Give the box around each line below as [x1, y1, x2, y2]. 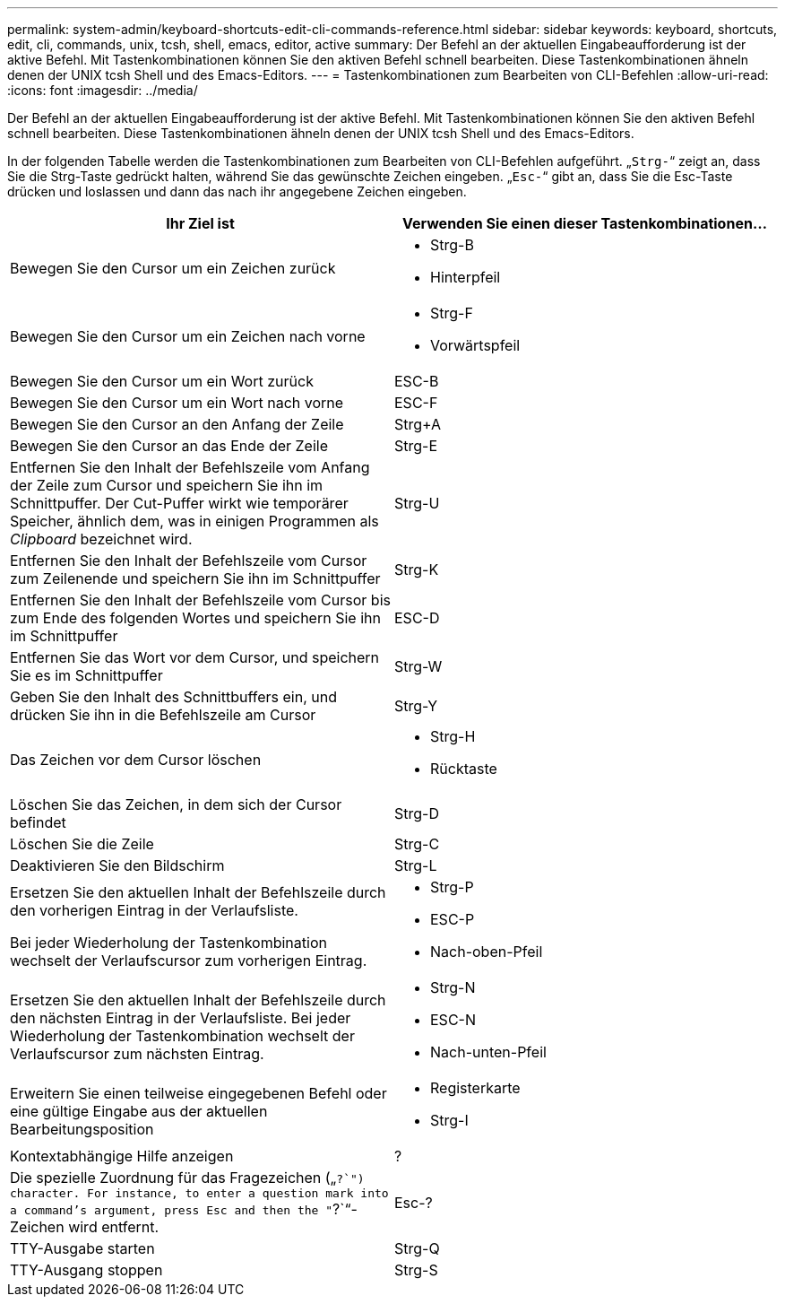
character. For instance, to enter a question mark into [10, 1187, 389, 1200]
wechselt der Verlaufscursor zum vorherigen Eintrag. [10, 952, 367, 969]
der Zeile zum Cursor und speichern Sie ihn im [10, 476, 323, 494]
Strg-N [430, 978, 476, 996]
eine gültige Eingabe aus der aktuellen [10, 1102, 268, 1120]
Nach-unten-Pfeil [430, 1043, 547, 1061]
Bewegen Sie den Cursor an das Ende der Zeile [10, 437, 328, 455]
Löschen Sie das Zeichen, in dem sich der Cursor [10, 795, 342, 813]
